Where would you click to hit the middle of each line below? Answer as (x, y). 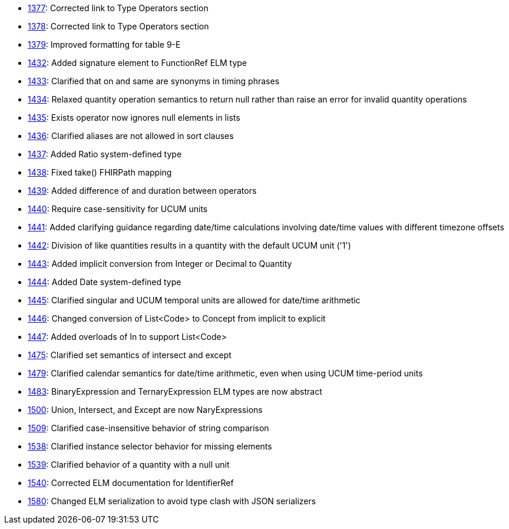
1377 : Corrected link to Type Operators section (118, 8)
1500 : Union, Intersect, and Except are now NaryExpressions (145, 410)
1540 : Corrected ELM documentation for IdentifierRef (131, 483)
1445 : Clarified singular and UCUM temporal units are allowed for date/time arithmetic (194, 300)
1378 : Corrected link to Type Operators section (118, 26)
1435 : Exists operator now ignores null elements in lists (134, 118)
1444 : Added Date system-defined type (105, 282)
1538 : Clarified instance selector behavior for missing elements (150, 446)
